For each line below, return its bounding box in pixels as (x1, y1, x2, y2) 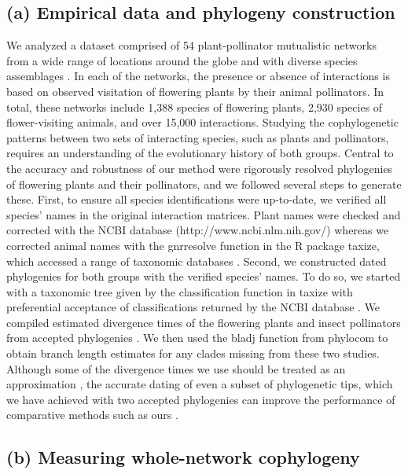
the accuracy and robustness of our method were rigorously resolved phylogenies (6, 160, 393, 176)
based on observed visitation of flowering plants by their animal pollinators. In (6, 83, 384, 99)
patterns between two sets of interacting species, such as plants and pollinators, (6, 129, 389, 145)
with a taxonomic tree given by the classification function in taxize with (6, 283, 353, 299)
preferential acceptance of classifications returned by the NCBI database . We (6, 299, 380, 315)
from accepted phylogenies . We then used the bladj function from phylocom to (6, 329, 388, 346)
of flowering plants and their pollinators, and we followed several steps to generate (6, 175, 402, 192)
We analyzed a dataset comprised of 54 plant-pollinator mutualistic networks (6, 37, 377, 53)
